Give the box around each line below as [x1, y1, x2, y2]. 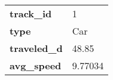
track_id [10, 7, 52, 20]
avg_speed [10, 59, 62, 72]
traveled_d [10, 41, 63, 55]
